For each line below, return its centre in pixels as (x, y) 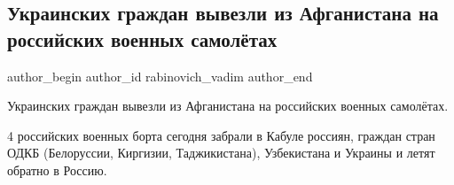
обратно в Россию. (57, 170)
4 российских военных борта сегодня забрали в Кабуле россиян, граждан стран (221, 135)
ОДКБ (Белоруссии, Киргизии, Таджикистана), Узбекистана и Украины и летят (221, 153)
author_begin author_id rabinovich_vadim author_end (160, 76)
